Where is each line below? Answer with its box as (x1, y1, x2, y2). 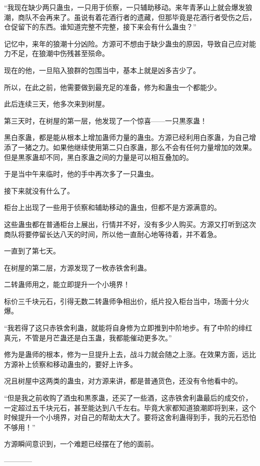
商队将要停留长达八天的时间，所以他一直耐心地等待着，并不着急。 (4, 228, 221, 239)
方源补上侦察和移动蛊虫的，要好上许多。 (4, 358, 137, 369)
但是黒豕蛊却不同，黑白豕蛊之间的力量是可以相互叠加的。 (4, 151, 193, 162)
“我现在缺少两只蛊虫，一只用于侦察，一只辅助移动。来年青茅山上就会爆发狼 (4, 2, 252, 12)
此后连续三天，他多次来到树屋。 (4, 98, 109, 109)
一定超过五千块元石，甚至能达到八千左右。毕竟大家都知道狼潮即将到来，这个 (4, 402, 256, 412)
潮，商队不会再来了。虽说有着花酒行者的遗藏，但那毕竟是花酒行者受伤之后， (4, 11, 256, 22)
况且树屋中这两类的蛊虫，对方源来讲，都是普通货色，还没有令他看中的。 (4, 375, 242, 386)
